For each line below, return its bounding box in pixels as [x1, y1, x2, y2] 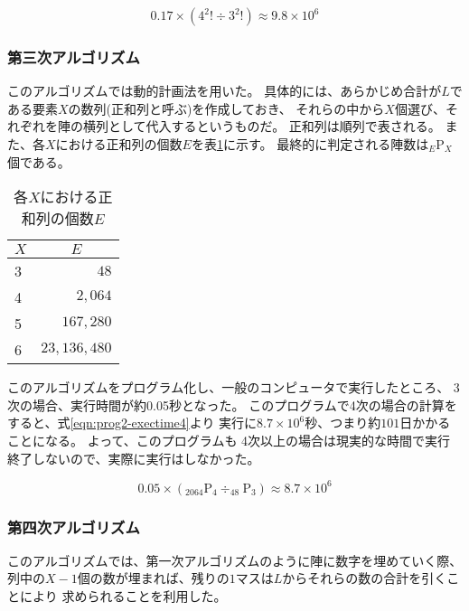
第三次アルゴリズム [7, 45, 140, 68]
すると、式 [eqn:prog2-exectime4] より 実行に [7, 413, 258, 432]
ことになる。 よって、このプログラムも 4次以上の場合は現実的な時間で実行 [7, 430, 451, 449]
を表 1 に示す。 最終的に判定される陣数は [191, 135, 429, 153]
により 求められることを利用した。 [19, 587, 227, 606]
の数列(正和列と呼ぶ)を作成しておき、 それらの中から [68, 99, 385, 117]
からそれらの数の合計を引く [282, 569, 447, 587]
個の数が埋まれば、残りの [77, 569, 230, 587]
